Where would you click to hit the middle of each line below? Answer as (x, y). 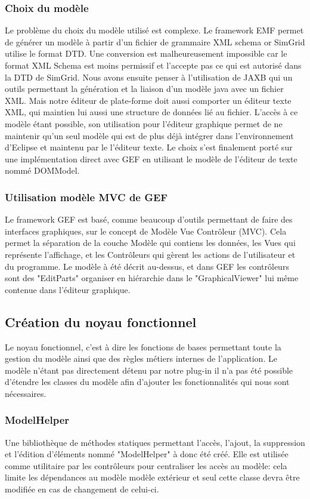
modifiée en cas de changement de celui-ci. (82, 489)
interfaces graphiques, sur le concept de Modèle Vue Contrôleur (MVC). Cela (146, 231)
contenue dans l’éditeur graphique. (68, 289)
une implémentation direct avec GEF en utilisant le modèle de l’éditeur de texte (151, 158)
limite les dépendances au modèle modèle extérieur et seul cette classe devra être (152, 477)
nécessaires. (26, 393)
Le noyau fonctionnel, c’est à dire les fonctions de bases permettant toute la (143, 346)
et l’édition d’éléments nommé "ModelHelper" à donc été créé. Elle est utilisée (147, 454)
